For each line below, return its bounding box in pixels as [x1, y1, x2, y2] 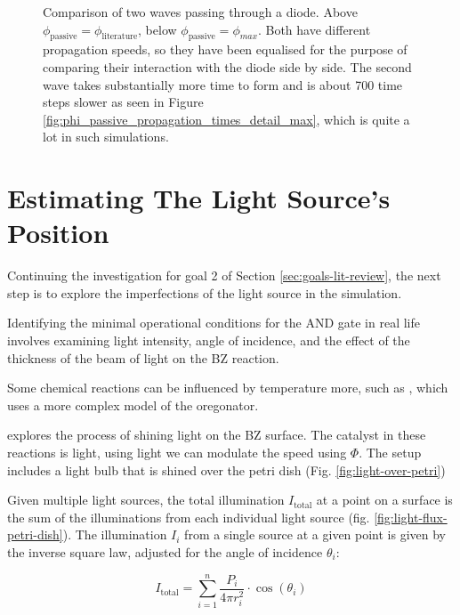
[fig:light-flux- [374, 507, 448, 526]
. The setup [359, 443, 422, 462]
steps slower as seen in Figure [43, 93, 204, 111]
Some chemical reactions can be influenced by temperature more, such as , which [7, 378, 448, 397]
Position [7, 214, 109, 251]
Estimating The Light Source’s [7, 180, 391, 216]
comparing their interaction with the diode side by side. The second [43, 57, 412, 76]
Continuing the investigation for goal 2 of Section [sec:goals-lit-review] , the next [7, 266, 441, 285]
